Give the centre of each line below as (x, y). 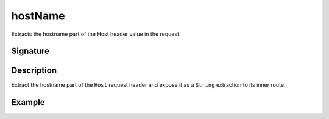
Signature (30, 51)
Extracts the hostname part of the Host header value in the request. (96, 34)
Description (34, 71)
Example (28, 102)
